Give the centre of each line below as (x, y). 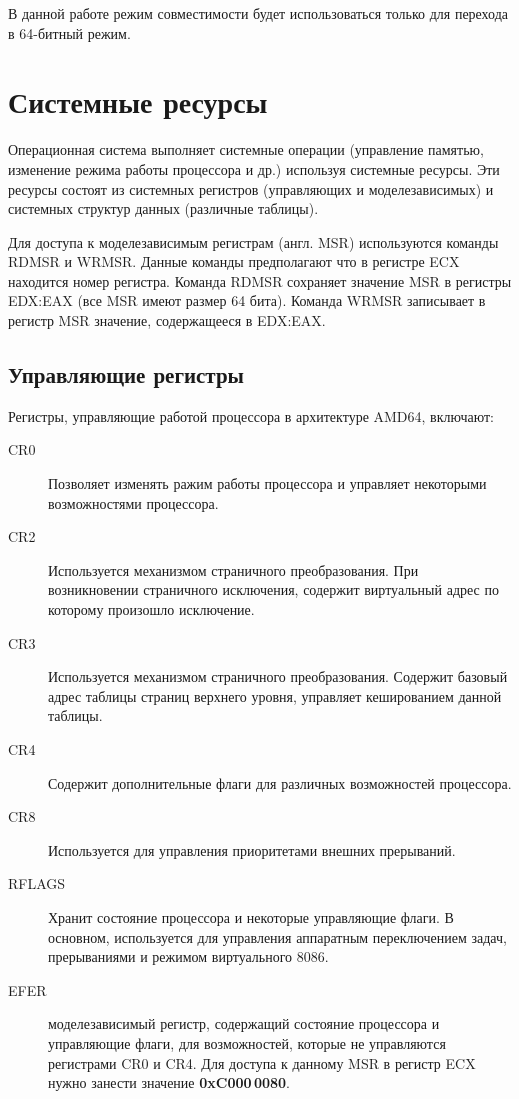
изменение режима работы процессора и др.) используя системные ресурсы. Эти (254, 168)
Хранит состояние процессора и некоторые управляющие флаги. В (251, 916)
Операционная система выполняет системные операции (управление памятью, (246, 149)
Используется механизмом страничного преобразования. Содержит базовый (278, 676)
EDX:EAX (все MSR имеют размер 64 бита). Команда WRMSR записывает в (247, 300)
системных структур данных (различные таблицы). (163, 208)
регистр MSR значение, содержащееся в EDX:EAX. (167, 320)
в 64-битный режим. (69, 32)
